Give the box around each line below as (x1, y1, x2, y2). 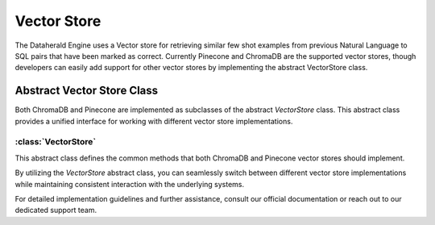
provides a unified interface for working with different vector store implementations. (14, 116, 293, 126)
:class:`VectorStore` (14, 136, 97, 148)
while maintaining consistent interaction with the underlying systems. (14, 179, 245, 189)
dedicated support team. (14, 206, 97, 215)
